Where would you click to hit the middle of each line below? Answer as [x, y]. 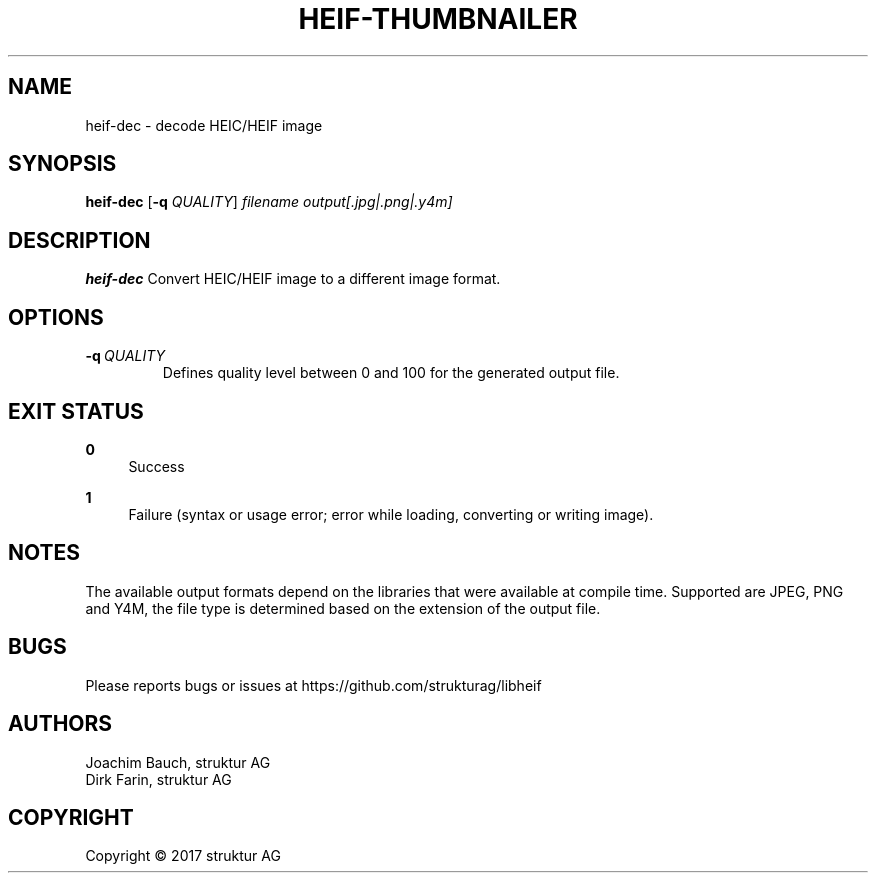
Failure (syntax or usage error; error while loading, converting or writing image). [391, 514]
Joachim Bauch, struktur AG [178, 762]
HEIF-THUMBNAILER [438, 19]
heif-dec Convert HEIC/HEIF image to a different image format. [293, 279]
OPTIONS [56, 317]
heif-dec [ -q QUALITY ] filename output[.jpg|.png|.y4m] [269, 202]
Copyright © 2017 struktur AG [183, 856]
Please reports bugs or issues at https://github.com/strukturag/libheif [313, 685]
